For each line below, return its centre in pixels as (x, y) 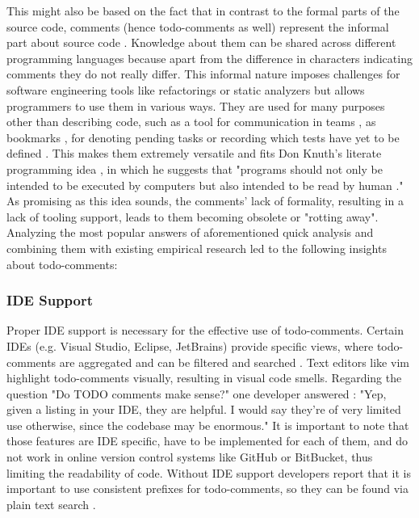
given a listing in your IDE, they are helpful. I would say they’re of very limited (204, 409)
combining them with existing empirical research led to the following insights (197, 248)
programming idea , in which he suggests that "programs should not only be (195, 168)
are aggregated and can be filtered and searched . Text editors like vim (234, 362)
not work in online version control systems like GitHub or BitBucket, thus (190, 457)
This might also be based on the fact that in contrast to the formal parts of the (203, 11)
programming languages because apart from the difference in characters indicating (209, 58)
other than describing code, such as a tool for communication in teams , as (191, 122)
